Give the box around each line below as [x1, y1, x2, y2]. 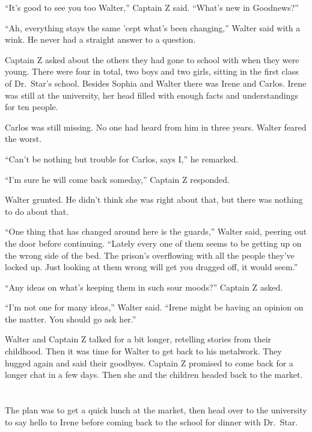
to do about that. [5, 205, 69, 217]
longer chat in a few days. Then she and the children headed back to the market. [5, 368, 303, 381]
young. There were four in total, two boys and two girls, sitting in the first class [5, 65, 299, 78]
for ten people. [5, 100, 58, 113]
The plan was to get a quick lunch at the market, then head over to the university [5, 404, 307, 416]
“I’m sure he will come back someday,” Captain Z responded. [5, 173, 230, 185]
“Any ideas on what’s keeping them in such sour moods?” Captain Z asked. [5, 280, 283, 293]
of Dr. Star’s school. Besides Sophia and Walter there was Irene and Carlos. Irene [5, 76, 307, 89]
